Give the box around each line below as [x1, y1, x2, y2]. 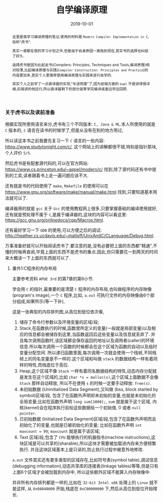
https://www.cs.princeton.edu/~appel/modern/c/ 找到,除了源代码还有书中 [5, 166, 152, 172]
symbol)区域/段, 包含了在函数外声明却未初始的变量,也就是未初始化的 [19, 392, 156, 398]
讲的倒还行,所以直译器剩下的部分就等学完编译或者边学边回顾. [24, 87, 128, 92]
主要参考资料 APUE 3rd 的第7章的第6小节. [12, 276, 94, 282]
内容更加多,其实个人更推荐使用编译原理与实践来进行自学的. [12, 72, 112, 78]
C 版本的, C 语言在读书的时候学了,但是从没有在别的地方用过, [5, 127, 124, 133]
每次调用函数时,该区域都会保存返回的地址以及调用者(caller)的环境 [23, 337, 155, 343]
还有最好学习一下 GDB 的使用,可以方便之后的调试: [5, 227, 102, 233]
